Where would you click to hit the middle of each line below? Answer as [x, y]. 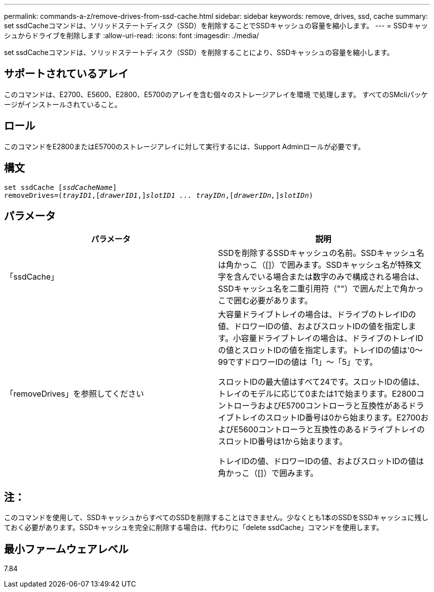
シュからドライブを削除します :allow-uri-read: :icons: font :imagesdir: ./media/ [132, 35]
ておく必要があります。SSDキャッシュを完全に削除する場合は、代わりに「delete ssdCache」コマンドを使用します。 [194, 528]
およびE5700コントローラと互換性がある [333, 406]
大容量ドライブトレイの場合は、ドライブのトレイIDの [317, 315]
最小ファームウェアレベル [66, 549]
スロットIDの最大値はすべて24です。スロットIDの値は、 [321, 382]
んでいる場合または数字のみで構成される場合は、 [333, 277]
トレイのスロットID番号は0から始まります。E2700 [327, 418]
